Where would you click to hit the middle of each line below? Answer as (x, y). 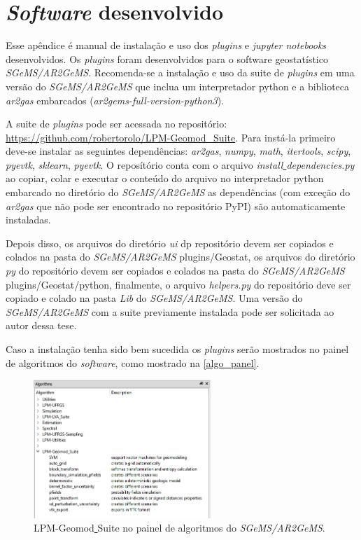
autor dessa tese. (41, 325)
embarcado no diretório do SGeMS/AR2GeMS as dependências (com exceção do (178, 192)
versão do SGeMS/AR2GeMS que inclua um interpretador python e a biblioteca (178, 86)
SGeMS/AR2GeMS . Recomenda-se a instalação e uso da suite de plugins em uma (180, 72)
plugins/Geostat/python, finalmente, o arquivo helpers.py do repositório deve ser (178, 284)
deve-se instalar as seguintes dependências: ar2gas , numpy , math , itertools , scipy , (178, 151)
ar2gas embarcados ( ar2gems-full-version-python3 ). (115, 100)
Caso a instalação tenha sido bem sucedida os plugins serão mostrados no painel (177, 349)
